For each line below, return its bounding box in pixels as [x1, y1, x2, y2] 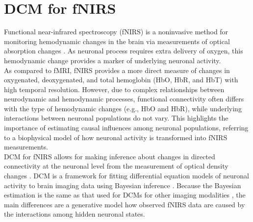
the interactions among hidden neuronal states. [4, 209, 145, 219]
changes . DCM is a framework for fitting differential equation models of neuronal [4, 171, 249, 181]
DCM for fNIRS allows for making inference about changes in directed [4, 151, 215, 161]
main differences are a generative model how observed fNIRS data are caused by [4, 199, 245, 209]
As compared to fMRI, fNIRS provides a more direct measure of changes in [4, 65, 230, 75]
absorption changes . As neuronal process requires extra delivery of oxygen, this [4, 46, 243, 56]
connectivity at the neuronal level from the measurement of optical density [4, 161, 228, 171]
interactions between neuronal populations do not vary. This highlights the [4, 113, 228, 123]
